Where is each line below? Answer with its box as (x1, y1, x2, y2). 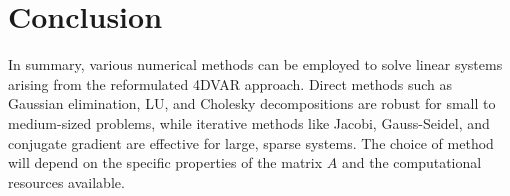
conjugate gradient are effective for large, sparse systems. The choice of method (8, 132, 494, 153)
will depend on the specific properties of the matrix (8, 152, 323, 173)
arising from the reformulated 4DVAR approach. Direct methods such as (8, 73, 453, 94)
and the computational (341, 152, 482, 173)
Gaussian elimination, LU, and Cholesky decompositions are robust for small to (8, 93, 496, 114)
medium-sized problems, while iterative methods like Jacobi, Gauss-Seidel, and (8, 112, 490, 133)
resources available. (8, 171, 125, 192)
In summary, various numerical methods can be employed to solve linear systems (8, 54, 503, 75)
